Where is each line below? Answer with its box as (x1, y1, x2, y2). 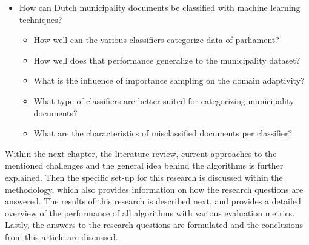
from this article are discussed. (5, 230, 118, 243)
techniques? (19, 13, 62, 25)
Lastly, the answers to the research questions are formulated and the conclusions (5, 218, 304, 231)
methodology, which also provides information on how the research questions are (5, 183, 304, 195)
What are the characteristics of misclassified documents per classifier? (33, 127, 293, 139)
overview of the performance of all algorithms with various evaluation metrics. (5, 206, 295, 219)
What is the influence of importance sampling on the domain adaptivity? (33, 74, 305, 87)
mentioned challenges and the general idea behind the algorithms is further (5, 159, 284, 172)
